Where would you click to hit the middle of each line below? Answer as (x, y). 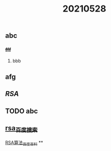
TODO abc (22, 111)
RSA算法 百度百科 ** (24, 143)
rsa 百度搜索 (21, 129)
